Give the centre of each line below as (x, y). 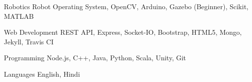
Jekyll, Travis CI (29, 41)
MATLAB (19, 16)
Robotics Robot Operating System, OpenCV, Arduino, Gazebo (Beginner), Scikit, (126, 6)
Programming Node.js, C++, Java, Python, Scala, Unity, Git (95, 58)
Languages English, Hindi (42, 74)
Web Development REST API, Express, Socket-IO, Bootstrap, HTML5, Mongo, (123, 32)
